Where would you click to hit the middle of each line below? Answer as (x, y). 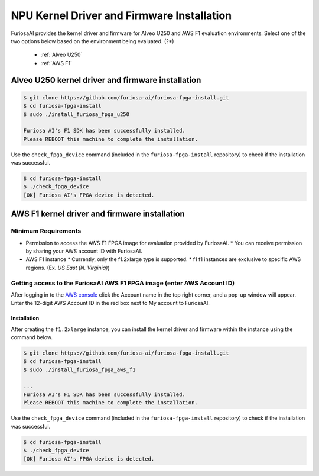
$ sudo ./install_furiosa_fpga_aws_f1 (79, 369)
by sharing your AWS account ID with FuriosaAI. (84, 251)
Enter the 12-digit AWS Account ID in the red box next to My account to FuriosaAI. (110, 303)
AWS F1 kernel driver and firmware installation (98, 214)
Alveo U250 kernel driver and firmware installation (106, 80)
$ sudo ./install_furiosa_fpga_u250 (77, 114)
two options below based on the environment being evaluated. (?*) (92, 41)
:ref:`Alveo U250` (61, 55)
